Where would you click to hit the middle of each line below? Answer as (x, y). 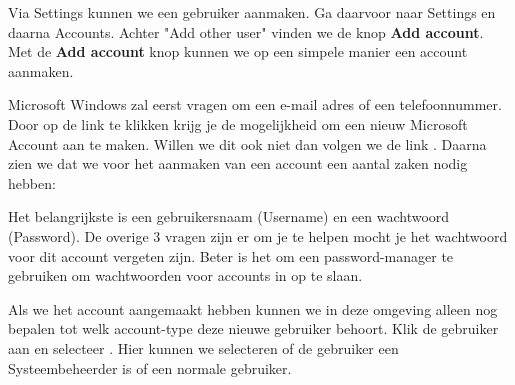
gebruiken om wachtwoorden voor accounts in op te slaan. (185, 275)
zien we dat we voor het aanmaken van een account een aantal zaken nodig (238, 163)
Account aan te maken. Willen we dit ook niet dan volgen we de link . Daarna (247, 143)
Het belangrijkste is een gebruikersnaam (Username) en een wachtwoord (229, 216)
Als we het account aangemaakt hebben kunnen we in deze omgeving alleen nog (253, 308)
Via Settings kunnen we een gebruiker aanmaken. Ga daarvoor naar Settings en (252, 12)
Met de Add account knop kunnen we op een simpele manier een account (238, 51)
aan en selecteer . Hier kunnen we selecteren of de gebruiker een (203, 347)
